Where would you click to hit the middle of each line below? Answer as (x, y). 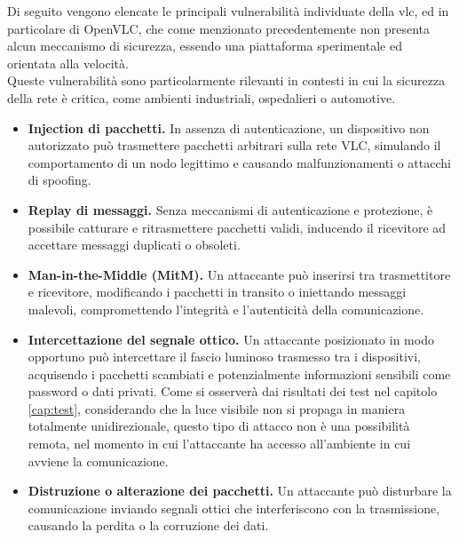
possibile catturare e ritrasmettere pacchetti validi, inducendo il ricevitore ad (237, 227)
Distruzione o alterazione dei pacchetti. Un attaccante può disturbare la (240, 491)
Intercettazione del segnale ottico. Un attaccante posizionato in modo (231, 339)
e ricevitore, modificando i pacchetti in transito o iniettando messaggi (217, 292)
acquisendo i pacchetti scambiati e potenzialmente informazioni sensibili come (239, 373)
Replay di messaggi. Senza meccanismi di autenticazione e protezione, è (230, 209)
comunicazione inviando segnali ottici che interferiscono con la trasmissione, (234, 508)
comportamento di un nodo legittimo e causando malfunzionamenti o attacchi (239, 162)
